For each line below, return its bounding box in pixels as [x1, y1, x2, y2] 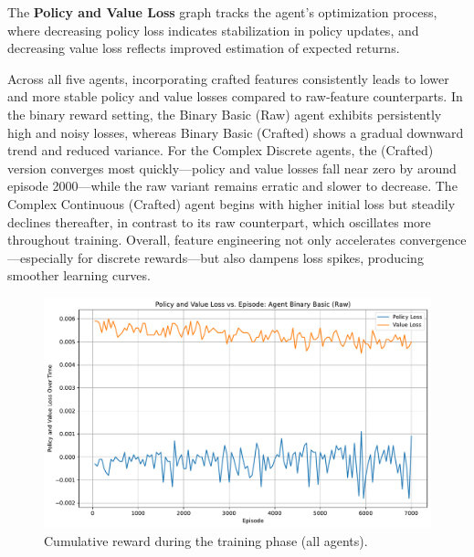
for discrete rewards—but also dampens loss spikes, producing [78, 247, 424, 267]
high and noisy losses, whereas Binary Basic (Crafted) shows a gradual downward [7, 122, 464, 142]
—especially [7, 247, 74, 267]
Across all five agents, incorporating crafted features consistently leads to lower [7, 68, 449, 88]
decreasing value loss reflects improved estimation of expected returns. [7, 38, 400, 58]
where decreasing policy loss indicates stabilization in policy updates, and [7, 20, 419, 39]
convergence [399, 230, 467, 249]
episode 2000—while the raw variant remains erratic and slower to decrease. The [7, 176, 458, 195]
